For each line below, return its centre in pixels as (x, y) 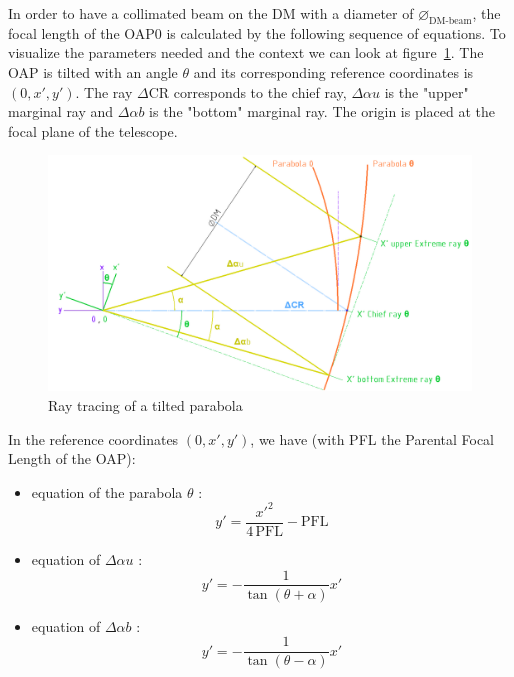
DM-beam (450, 20)
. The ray (104, 91)
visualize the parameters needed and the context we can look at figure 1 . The (246, 52)
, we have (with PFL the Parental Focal (372, 438)
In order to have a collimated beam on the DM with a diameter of (211, 13)
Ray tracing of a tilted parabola (145, 404)
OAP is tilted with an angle (93, 71)
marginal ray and (61, 111)
